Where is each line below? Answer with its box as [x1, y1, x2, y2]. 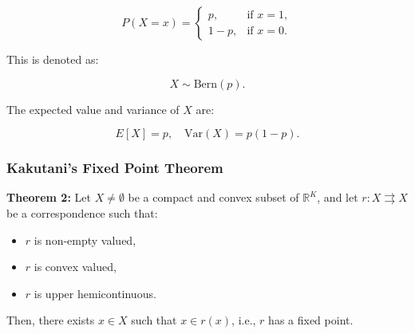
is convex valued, [34, 258, 117, 275]
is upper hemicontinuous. [34, 285, 156, 301]
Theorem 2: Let [6, 189, 91, 206]
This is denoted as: [6, 51, 99, 67]
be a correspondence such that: [6, 205, 158, 221]
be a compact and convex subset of [128, 189, 299, 206]
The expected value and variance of [6, 100, 180, 117]
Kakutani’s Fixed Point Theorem [6, 158, 223, 178]
